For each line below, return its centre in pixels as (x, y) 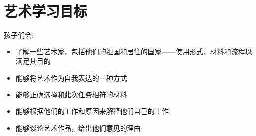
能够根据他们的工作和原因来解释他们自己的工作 (92, 111)
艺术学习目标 (46, 11)
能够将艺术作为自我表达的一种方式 (71, 77)
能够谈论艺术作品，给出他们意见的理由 (78, 127)
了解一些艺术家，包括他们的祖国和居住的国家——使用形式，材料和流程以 (134, 51)
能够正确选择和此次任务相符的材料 (71, 94)
